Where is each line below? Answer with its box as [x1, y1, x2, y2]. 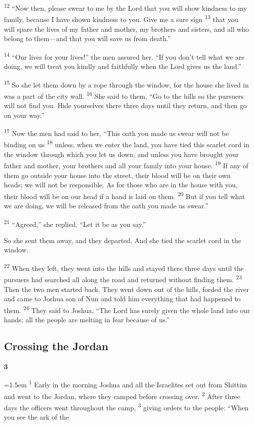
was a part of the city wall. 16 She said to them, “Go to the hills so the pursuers [4, 89, 244, 101]
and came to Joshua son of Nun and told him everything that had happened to [4, 293, 241, 304]
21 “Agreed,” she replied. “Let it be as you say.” [4, 217, 146, 229]
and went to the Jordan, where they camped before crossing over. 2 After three [4, 389, 240, 401]
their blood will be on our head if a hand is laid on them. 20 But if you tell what [4, 189, 245, 201]
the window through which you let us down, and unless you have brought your [4, 149, 239, 159]
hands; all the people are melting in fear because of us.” [4, 314, 170, 324]
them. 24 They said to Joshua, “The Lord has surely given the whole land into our [4, 303, 250, 315]
